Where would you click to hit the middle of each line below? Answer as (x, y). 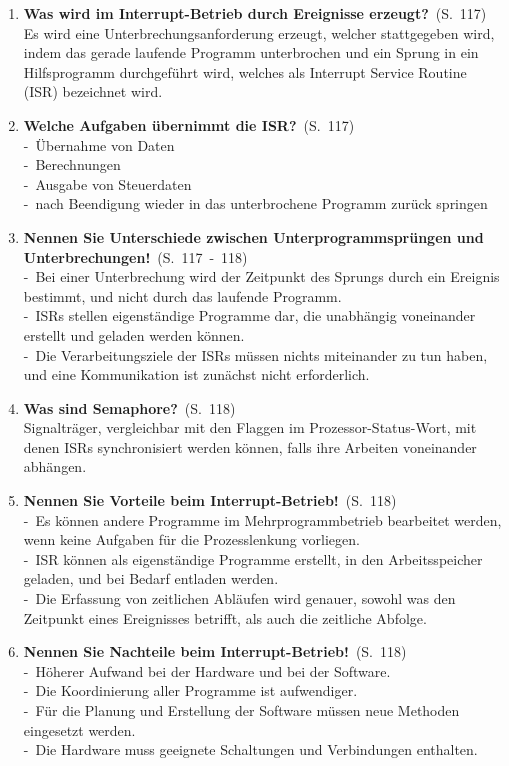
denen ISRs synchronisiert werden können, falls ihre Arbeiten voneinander (250, 446)
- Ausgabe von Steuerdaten (107, 183)
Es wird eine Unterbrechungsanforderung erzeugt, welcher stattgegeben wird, (259, 32)
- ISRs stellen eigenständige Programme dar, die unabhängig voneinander (249, 315)
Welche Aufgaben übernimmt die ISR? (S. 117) (189, 124)
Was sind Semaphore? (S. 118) (129, 407)
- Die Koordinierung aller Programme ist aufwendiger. (190, 690)
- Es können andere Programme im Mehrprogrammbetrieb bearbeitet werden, (262, 519)
